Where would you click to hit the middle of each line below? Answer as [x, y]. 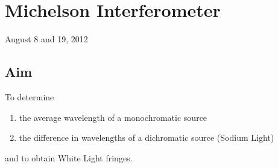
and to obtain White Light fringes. [69, 157]
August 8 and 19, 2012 [46, 39]
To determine [30, 96]
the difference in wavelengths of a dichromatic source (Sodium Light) [147, 137]
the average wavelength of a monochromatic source [113, 117]
